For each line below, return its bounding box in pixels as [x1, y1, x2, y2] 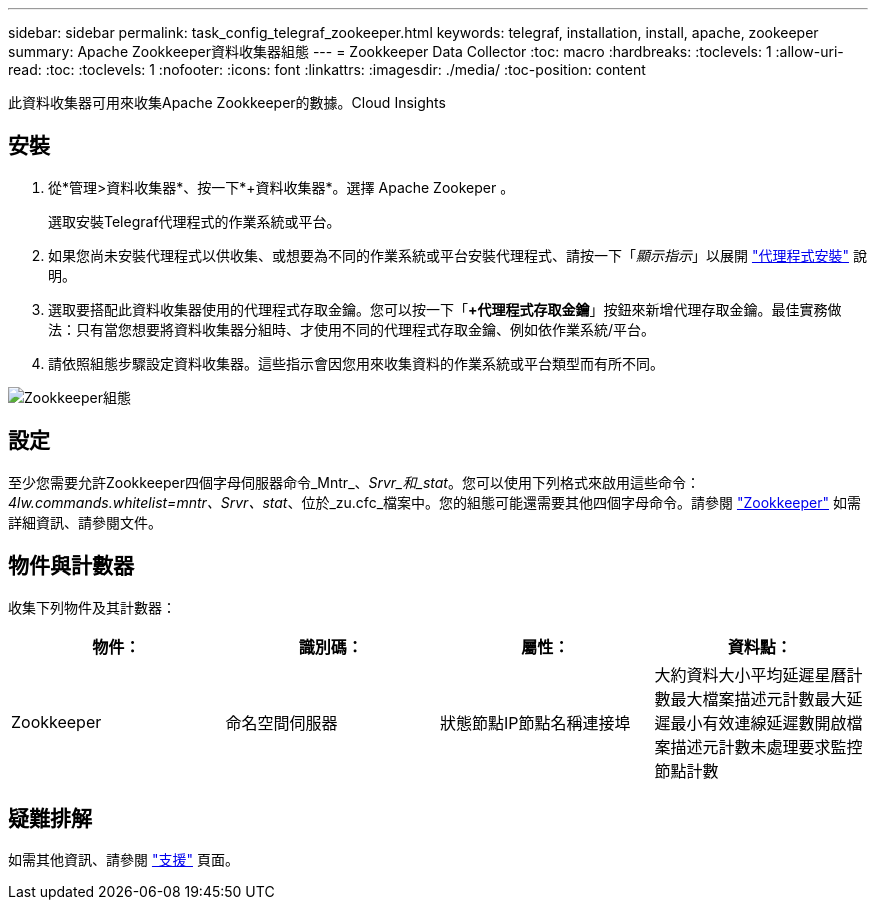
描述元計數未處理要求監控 [670, 736, 863, 757]
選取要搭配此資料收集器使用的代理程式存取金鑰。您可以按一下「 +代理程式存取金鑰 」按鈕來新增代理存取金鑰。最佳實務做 [48, 300, 842, 318]
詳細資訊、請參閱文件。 [8, 513, 162, 531]
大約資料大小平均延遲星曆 [654, 664, 847, 685]
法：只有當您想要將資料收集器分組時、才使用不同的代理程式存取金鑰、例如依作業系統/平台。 [48, 320, 656, 338]
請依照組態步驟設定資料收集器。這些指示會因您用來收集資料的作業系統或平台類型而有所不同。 [48, 354, 664, 372]
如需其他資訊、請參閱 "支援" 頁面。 [8, 851, 239, 869]
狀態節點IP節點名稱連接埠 [440, 712, 631, 733]
